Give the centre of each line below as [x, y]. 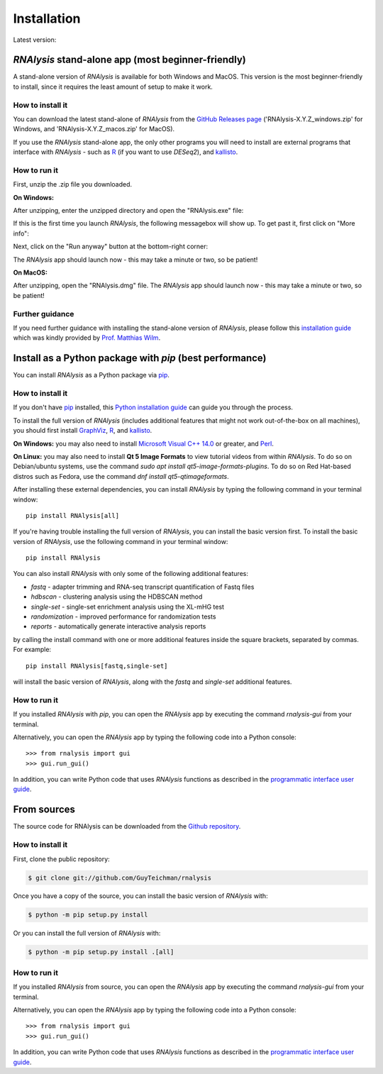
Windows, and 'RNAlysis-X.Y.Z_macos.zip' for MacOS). [94, 129]
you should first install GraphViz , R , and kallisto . [83, 431]
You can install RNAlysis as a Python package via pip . [91, 375]
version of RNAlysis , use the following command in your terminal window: [121, 541]
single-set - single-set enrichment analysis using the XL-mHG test [128, 607]
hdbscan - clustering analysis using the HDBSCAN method [117, 597]
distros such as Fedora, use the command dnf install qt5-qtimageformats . [121, 476]
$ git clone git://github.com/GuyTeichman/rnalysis [120, 878]
